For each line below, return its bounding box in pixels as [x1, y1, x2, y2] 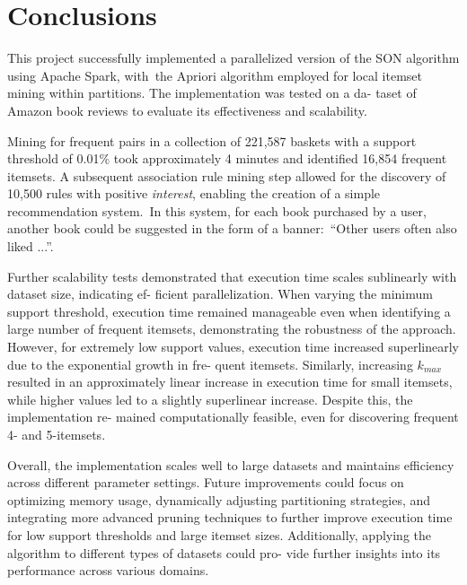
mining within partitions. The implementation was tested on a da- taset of [7, 83, 417, 102]
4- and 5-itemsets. [7, 425, 106, 443]
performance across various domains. [7, 561, 209, 580]
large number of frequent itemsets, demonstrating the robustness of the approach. [7, 319, 456, 338]
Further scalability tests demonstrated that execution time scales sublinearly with [7, 266, 457, 285]
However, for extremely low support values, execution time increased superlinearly [7, 337, 460, 356]
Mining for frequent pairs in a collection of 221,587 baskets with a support [7, 131, 417, 150]
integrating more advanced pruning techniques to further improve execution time [7, 508, 453, 527]
